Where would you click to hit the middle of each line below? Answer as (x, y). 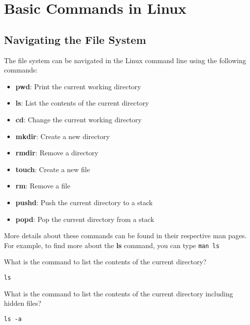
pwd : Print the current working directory (78, 86)
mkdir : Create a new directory (62, 136)
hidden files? (23, 303)
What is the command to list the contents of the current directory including (119, 293)
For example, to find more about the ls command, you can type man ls (112, 245)
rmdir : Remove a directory (57, 153)
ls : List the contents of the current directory (82, 103)
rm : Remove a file (43, 186)
